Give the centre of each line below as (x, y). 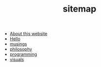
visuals (17, 60)
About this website (29, 34)
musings (18, 44)
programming (23, 54)
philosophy (21, 49)
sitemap (80, 9)
